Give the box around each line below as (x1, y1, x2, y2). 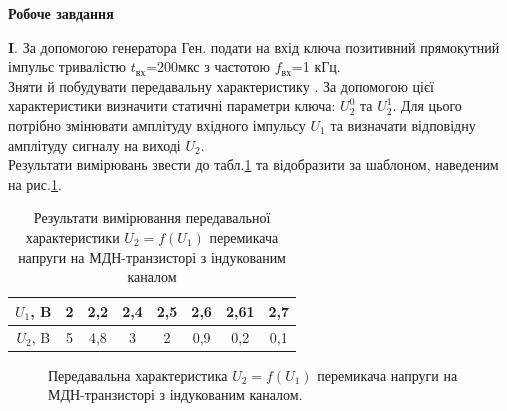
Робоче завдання (8, 3, 114, 23)
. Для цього (392, 95, 462, 116)
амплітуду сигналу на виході (8, 134, 181, 155)
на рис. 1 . (8, 173, 62, 194)
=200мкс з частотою (146, 56, 271, 77)
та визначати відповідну (330, 114, 476, 135)
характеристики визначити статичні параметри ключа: (8, 95, 336, 116)
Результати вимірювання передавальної (33, 207, 271, 228)
